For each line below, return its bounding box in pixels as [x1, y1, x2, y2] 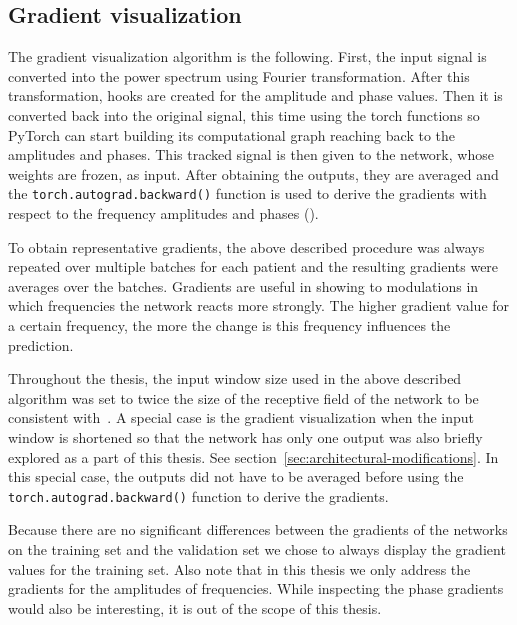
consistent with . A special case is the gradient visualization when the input [8, 407, 475, 428]
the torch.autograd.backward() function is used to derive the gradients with [8, 183, 487, 204]
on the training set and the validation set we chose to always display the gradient [8, 538, 506, 559]
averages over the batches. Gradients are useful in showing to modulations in [8, 275, 479, 296]
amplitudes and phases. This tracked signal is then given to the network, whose [8, 144, 494, 165]
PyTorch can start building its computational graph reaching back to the [8, 124, 455, 145]
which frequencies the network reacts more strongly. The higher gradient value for [8, 295, 510, 316]
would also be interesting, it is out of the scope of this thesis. [8, 597, 382, 618]
